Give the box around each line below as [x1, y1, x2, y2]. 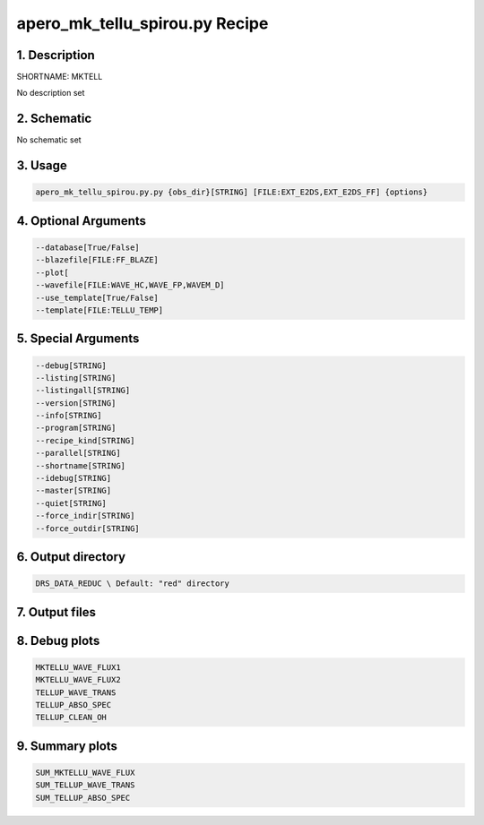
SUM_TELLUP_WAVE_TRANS [35, 780, 135, 790]
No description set [16, 88, 85, 99]
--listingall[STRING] [35, 385, 131, 396]
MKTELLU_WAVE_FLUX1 [35, 662, 121, 672]
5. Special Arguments [16, 331, 140, 347]
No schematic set [16, 134, 82, 145]
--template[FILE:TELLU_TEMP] [35, 305, 164, 315]
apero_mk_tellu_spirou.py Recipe [16, 13, 269, 33]
